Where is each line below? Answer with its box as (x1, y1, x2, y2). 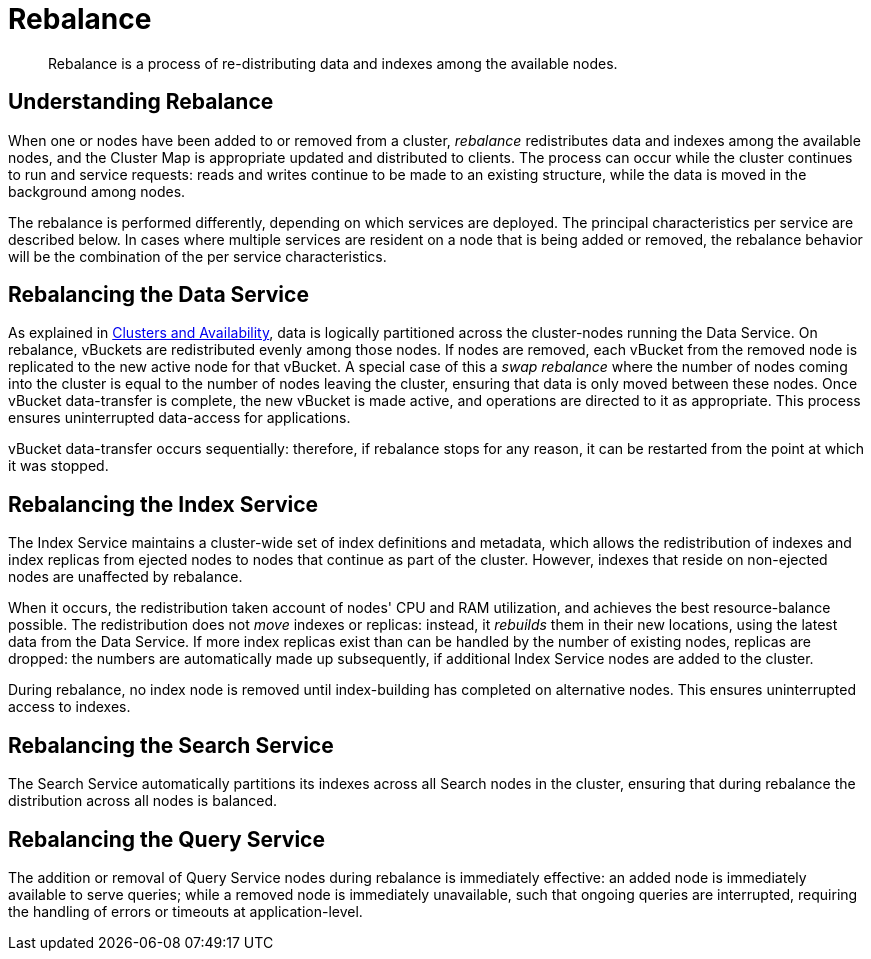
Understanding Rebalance (8, 89, 274, 115)
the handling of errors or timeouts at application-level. (8, 902, 363, 920)
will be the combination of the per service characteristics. (8, 247, 387, 265)
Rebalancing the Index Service (8, 491, 319, 517)
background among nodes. (8, 182, 186, 200)
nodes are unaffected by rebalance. (8, 568, 243, 586)
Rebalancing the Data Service (8, 282, 309, 308)
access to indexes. (8, 698, 131, 716)
